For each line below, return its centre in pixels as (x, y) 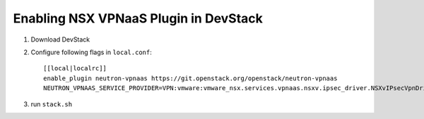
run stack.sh (52, 104)
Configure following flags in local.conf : (91, 52)
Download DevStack (60, 39)
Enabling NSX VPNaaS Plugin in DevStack (138, 18)
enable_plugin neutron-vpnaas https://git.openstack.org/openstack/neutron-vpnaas (190, 78)
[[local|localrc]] (75, 68)
